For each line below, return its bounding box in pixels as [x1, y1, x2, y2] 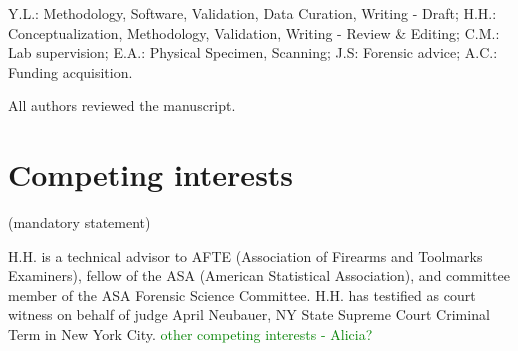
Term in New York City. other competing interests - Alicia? [8, 324, 373, 345]
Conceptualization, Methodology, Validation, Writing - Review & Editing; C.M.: [8, 22, 500, 43]
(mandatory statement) [8, 212, 151, 233]
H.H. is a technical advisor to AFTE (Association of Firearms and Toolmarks [8, 245, 483, 266]
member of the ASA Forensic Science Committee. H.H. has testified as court [8, 284, 476, 305]
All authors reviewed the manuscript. [8, 95, 236, 116]
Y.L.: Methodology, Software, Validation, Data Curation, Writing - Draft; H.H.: [8, 3, 497, 23]
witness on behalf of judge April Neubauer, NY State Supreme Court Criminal [8, 304, 490, 325]
